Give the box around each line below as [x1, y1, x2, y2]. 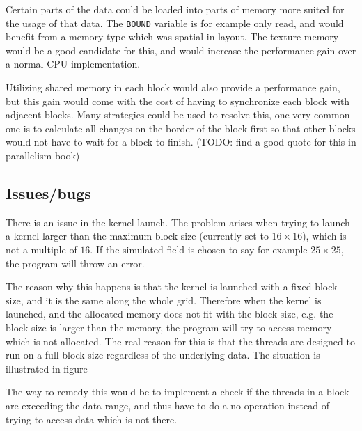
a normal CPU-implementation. [6, 56, 141, 71]
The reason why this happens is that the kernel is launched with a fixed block [6, 279, 338, 294]
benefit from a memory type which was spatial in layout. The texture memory [6, 29, 339, 44]
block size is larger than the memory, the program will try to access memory [6, 320, 332, 334]
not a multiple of [6, 242, 77, 256]
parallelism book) [6, 148, 80, 162]
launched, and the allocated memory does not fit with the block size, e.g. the [6, 306, 333, 321]
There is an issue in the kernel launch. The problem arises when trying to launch [6, 214, 350, 229]
